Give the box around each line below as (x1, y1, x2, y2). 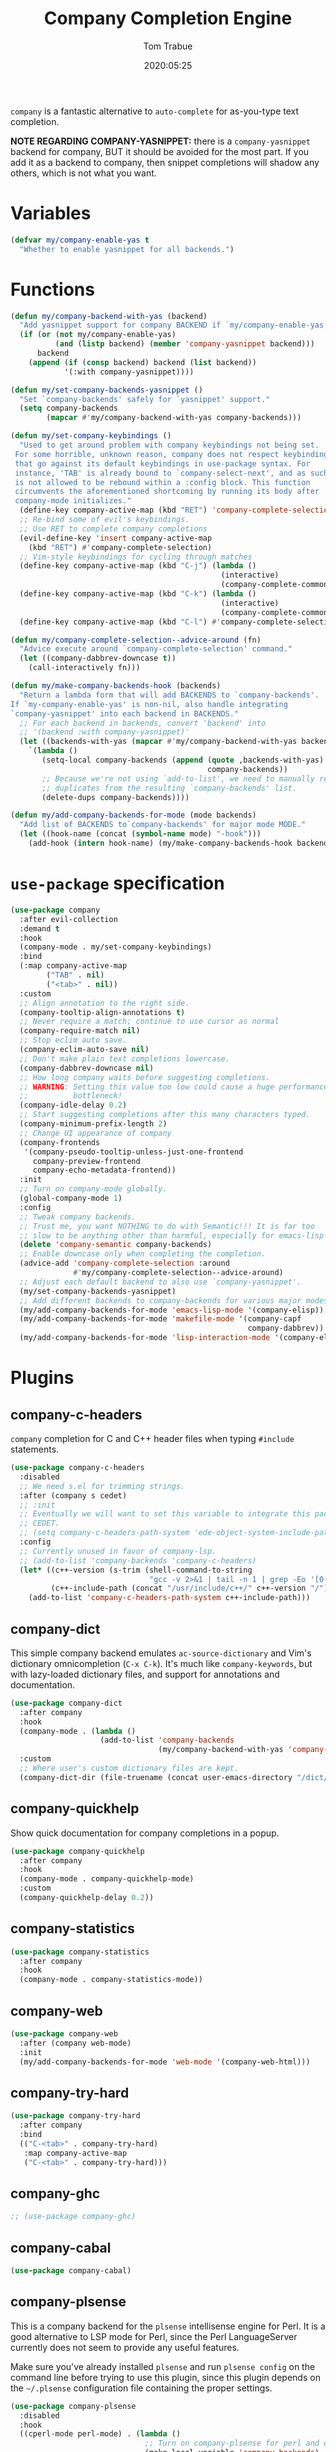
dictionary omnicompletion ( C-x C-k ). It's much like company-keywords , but (10, 1657, 313, 1669)
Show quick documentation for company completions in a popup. (10, 1827, 280, 1839)
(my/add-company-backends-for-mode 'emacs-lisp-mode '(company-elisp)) (19, 1305, 325, 1315)
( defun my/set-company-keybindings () (10, 431, 172, 441)
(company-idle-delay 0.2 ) (19, 1100, 128, 1111)
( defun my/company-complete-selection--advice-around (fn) (10, 635, 262, 645)
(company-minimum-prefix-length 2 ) (19, 1119, 168, 1129)
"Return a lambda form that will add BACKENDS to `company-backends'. (19, 690, 320, 700)
